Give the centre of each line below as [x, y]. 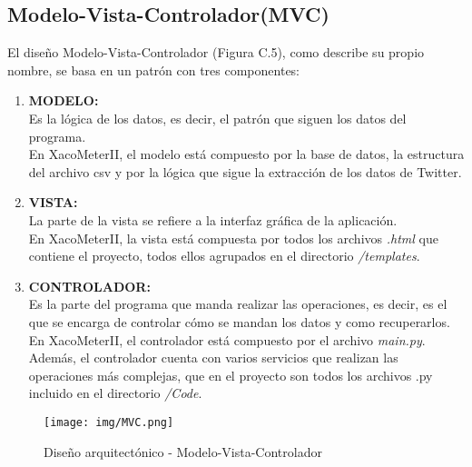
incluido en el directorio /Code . [115, 393]
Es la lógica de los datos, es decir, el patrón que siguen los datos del [217, 118]
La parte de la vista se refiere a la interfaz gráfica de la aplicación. [213, 219]
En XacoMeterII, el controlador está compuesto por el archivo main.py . [227, 339]
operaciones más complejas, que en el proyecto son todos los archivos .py [231, 375]
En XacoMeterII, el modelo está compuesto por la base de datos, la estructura [246, 154]
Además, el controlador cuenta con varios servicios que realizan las [213, 358]
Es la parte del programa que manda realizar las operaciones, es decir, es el [238, 304]
